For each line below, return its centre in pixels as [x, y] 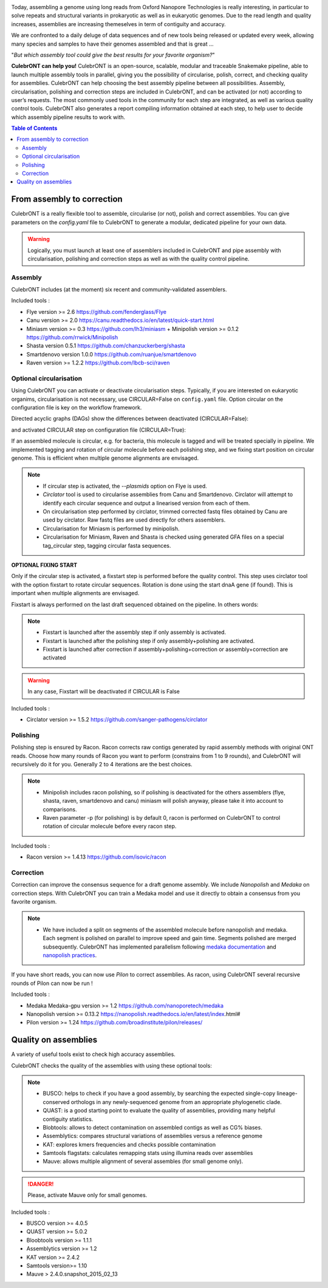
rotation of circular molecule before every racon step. [110, 826]
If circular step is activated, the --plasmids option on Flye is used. [125, 486]
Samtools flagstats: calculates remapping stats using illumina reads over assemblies [148, 1153]
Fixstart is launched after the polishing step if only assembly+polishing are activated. [149, 641]
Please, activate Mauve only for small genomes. [87, 1195]
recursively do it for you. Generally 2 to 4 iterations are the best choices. [102, 764]
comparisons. [60, 809]
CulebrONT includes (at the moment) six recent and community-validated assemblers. [119, 290]
